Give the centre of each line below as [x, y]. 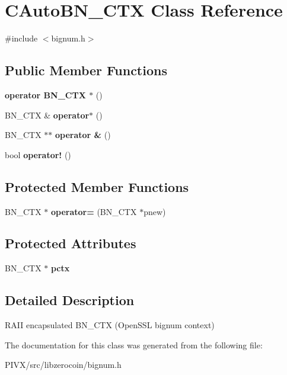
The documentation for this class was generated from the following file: [134, 344]
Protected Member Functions [97, 186]
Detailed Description [70, 300]
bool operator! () [38, 154]
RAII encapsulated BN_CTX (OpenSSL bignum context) [110, 325]
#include [21, 38]
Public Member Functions [86, 70]
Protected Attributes [71, 243]
